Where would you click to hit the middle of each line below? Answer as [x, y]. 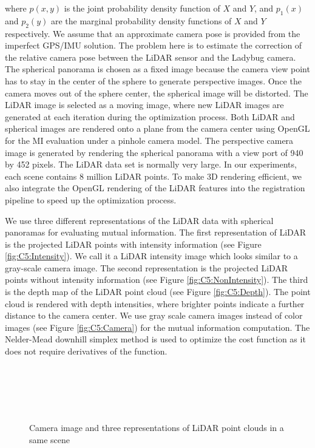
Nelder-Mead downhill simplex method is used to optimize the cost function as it [155, 339]
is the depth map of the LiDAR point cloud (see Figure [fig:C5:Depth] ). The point [158, 292]
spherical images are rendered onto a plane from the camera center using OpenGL [157, 128]
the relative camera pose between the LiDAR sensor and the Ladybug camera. [151, 57]
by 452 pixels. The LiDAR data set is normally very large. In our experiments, [151, 164]
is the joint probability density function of [142, 8]
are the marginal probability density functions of [141, 20]
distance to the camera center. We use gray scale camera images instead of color [154, 315]
